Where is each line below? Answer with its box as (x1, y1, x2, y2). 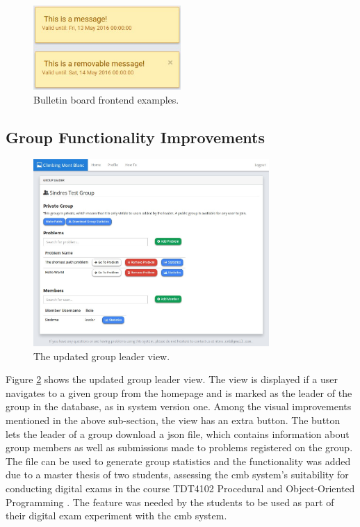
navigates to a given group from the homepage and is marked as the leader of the (6, 385, 352, 400)
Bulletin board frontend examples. (33, 92, 179, 106)
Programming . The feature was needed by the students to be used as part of (6, 494, 334, 509)
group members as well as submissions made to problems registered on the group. (6, 440, 353, 455)
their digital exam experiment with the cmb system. (6, 508, 227, 523)
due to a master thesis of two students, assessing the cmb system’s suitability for (6, 467, 349, 482)
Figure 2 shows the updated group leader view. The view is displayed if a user (6, 372, 338, 387)
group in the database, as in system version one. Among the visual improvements (6, 399, 352, 414)
